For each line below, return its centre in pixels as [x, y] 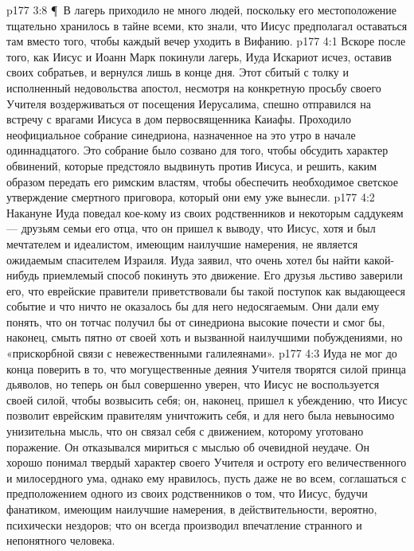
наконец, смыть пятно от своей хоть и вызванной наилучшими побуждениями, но [205, 337]
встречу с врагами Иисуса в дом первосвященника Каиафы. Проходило [179, 119]
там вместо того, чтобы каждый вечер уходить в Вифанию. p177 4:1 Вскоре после [206, 41]
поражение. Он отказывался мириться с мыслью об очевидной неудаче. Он [188, 446]
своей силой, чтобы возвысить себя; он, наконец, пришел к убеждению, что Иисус [207, 399]
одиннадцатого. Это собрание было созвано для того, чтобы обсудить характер [197, 150]
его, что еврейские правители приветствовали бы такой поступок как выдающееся [206, 290]
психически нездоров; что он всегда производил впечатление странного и [184, 524]
